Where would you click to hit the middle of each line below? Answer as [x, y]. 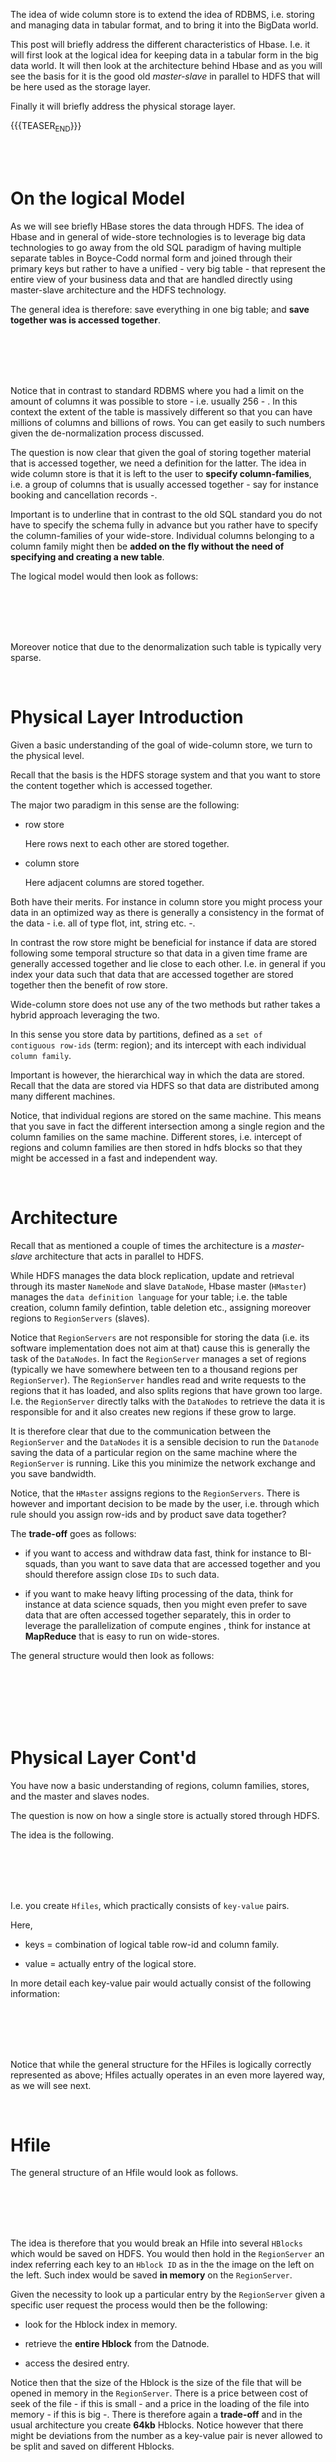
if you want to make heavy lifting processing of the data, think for [159, 1593]
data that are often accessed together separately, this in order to [158, 1615]
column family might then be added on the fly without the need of [147, 546]
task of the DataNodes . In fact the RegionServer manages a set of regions [158, 1358]
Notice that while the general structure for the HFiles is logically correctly [161, 2064]
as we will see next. [51, 2085]
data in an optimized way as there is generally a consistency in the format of [167, 912]
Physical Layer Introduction [127, 716]
